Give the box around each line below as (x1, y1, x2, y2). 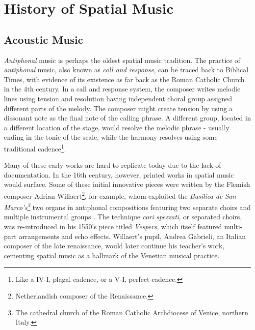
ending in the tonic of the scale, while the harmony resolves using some (4, 132, 218, 142)
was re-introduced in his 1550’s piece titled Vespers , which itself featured (4, 221, 222, 232)
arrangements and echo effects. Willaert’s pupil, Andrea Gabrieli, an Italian (19, 231, 246, 241)
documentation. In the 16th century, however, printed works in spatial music (4, 169, 234, 180)
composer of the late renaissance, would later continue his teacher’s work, (4, 240, 225, 251)
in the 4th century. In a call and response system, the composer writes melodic (4, 84, 241, 94)
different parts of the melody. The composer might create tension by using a (4, 103, 233, 113)
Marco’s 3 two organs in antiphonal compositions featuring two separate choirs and (4, 201, 251, 212)
